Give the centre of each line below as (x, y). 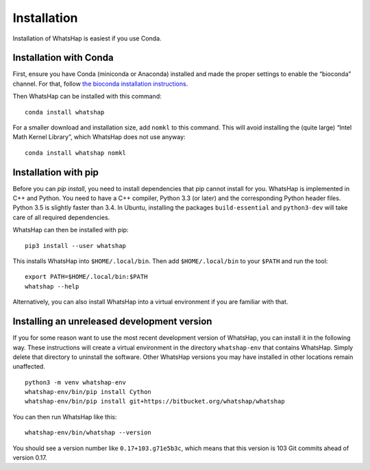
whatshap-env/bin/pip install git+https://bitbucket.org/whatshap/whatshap (155, 401)
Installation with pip (56, 172)
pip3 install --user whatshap (76, 246)
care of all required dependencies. (61, 217)
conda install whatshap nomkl (76, 153)
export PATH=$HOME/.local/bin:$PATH (86, 277)
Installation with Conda (63, 58)
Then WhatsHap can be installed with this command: (87, 97)
